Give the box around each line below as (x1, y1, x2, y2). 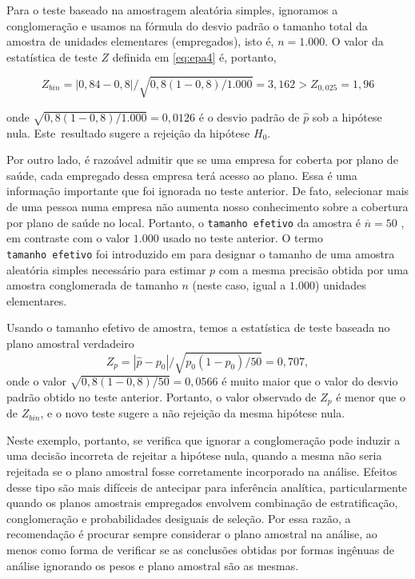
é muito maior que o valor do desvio (221, 373, 398, 389)
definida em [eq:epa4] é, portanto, (112, 48, 277, 65)
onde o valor (6, 373, 67, 389)
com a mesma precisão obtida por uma (218, 261, 409, 278)
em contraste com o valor (6, 230, 130, 246)
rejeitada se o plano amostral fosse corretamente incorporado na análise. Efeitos (6, 463, 397, 480)
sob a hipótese (312, 108, 382, 125)
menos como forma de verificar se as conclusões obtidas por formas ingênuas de (6, 541, 394, 558)
